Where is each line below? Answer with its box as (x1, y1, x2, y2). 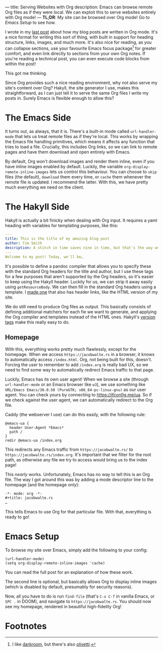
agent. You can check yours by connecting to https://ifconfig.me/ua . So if (5, 391, 152, 398)
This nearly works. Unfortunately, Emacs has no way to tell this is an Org (5, 471, 150, 477)
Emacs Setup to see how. (5, 19, 56, 25)
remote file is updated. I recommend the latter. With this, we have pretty (5, 179, 148, 185)
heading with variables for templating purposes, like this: (5, 222, 118, 228)
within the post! (5, 61, 36, 67)
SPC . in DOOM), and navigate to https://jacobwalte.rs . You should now (5, 599, 151, 604)
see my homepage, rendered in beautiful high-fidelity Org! (5, 604, 122, 610)
